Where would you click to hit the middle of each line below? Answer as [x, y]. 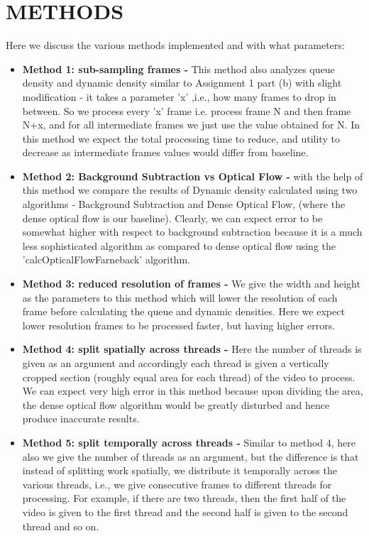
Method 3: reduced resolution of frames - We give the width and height [191, 284]
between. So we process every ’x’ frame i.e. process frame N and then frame [187, 110]
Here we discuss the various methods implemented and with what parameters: [175, 45]
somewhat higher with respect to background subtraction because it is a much [192, 232]
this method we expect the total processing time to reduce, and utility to [181, 138]
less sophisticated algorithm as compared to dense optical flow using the [179, 245]
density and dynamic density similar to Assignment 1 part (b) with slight [182, 83]
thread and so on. [61, 526]
